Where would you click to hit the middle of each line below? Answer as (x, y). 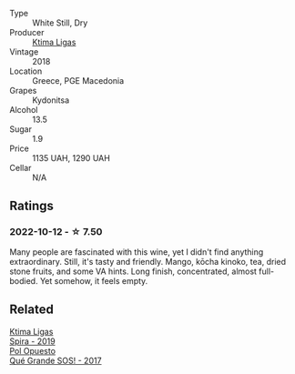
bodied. (24, 280)
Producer (27, 32)
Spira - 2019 (33, 341)
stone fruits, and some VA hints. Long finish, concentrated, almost (133, 271)
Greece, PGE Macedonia (78, 81)
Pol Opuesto (33, 350)
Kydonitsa (51, 100)
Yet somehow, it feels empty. (94, 280)
